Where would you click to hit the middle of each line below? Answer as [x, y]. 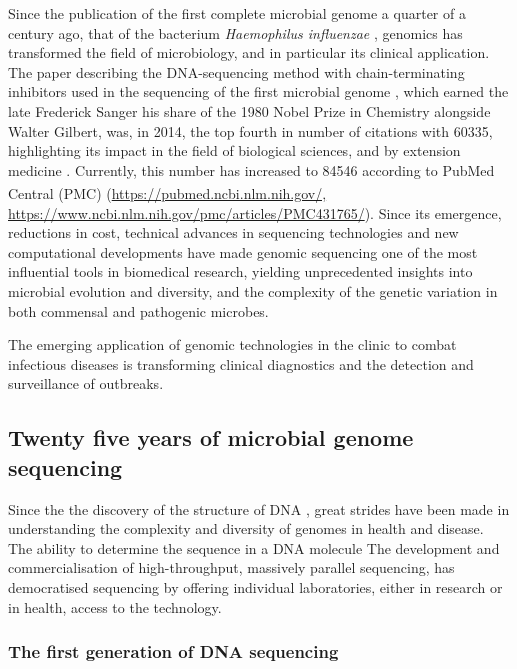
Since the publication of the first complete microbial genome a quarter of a [237, 13]
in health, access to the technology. [115, 606]
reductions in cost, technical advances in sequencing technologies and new [233, 232]
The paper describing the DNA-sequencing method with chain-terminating [236, 71]
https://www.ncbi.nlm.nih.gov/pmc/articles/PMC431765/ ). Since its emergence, [255, 212]
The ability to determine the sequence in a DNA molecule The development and [254, 547]
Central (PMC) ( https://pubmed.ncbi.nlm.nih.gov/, [167, 193]
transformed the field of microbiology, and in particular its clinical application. [249, 52]
